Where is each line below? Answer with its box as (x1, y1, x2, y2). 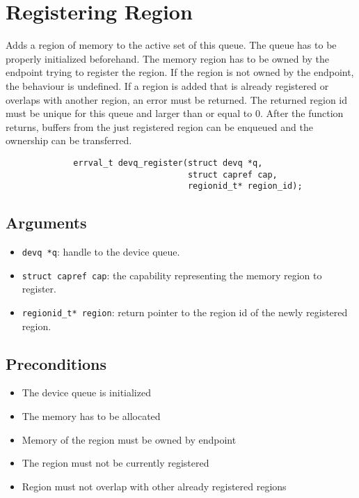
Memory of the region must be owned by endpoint (22, 432, 237, 446)
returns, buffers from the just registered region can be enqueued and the (6, 119, 313, 134)
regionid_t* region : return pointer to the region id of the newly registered (22, 304, 348, 319)
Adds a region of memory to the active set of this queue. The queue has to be (6, 38, 337, 52)
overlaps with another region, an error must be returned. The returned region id (6, 92, 348, 107)
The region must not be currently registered (22, 456, 209, 470)
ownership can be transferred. (6, 133, 132, 148)
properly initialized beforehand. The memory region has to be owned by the (6, 51, 330, 65)
